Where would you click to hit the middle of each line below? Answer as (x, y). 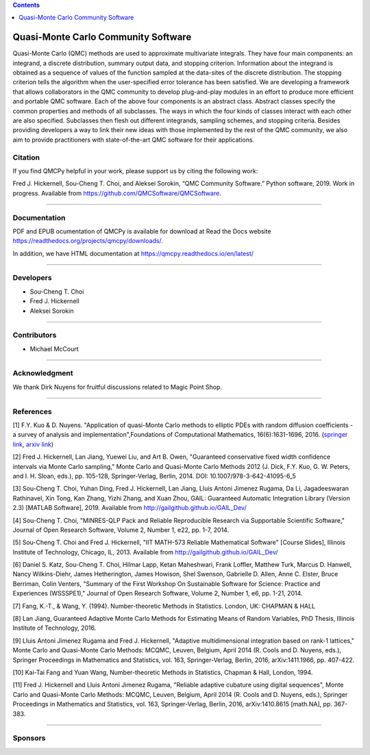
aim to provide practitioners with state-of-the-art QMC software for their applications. (134, 140)
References (32, 411)
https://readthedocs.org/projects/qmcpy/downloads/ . (88, 241)
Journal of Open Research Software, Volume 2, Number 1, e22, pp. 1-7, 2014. (121, 530)
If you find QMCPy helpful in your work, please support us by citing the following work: (135, 170)
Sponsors (29, 738)
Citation (26, 157)
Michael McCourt (54, 348)
